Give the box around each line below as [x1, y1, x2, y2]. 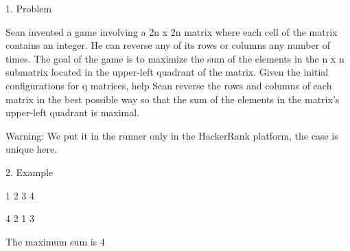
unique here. [5, 142, 58, 156]
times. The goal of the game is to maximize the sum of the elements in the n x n [5, 51, 345, 65]
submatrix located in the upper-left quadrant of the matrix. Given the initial [5, 65, 329, 79]
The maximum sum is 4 [5, 234, 105, 248]
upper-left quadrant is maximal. [5, 105, 140, 120]
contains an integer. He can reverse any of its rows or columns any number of [5, 38, 331, 52]
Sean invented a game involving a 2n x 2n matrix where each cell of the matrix [5, 24, 338, 39]
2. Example [5, 164, 54, 179]
